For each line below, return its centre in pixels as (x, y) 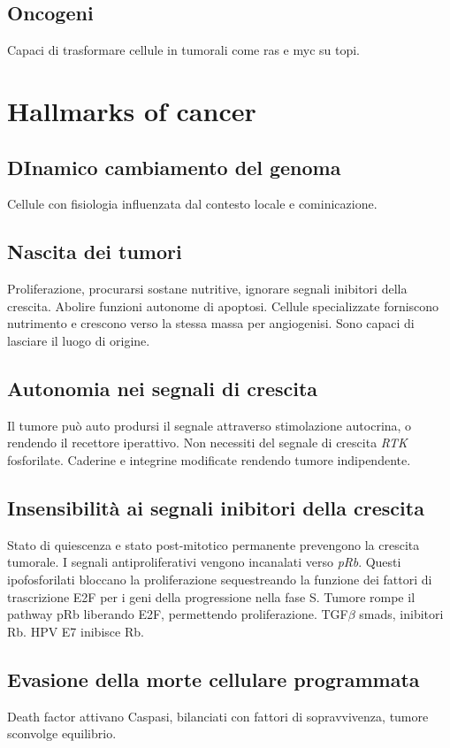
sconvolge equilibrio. (62, 733)
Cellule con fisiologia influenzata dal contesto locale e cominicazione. (192, 204)
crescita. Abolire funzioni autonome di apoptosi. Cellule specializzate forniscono (223, 305)
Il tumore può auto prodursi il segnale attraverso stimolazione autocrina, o (210, 425)
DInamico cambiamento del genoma (174, 167)
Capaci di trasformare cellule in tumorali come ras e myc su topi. (183, 50)
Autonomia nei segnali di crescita (163, 388)
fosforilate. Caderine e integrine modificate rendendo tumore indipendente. (209, 459)
